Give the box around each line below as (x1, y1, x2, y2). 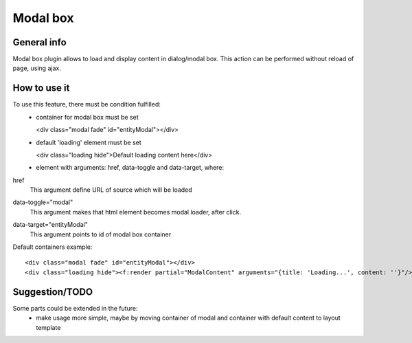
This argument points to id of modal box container (30, 230, 172, 239)
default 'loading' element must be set (36, 138, 142, 146)
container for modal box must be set (36, 113, 139, 121)
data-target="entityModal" (12, 221, 89, 229)
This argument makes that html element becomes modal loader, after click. (30, 208, 242, 216)
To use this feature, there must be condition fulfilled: (12, 100, 161, 109)
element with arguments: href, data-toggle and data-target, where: (36, 164, 225, 172)
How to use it (12, 82, 70, 94)
